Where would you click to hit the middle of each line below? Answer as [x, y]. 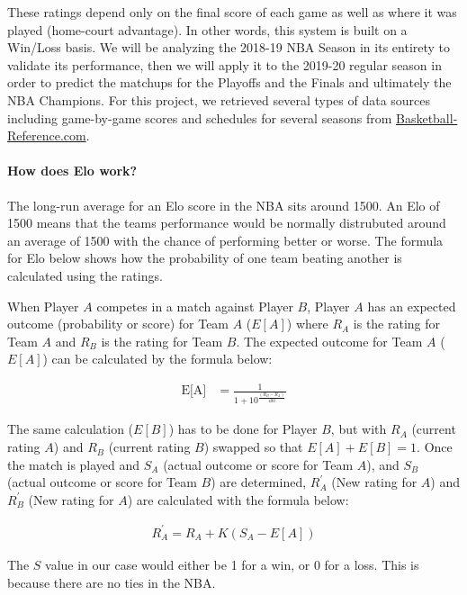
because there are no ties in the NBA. [112, 582]
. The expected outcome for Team [329, 341]
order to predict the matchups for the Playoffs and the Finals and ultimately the [229, 82]
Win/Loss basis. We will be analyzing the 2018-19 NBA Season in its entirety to [229, 47]
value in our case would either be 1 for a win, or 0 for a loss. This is [232, 564]
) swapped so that [253, 447]
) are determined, [259, 482]
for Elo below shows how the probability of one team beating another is [205, 258]
